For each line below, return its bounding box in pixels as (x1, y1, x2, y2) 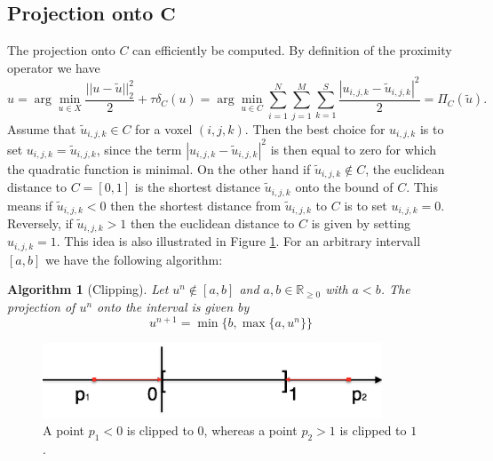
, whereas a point (203, 421, 298, 440)
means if (7, 195, 53, 214)
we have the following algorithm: (44, 250, 223, 268)
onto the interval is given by (97, 298, 250, 316)
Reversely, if (7, 213, 73, 232)
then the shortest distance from (110, 195, 282, 214)
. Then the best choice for (244, 119, 386, 138)
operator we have (7, 58, 100, 76)
